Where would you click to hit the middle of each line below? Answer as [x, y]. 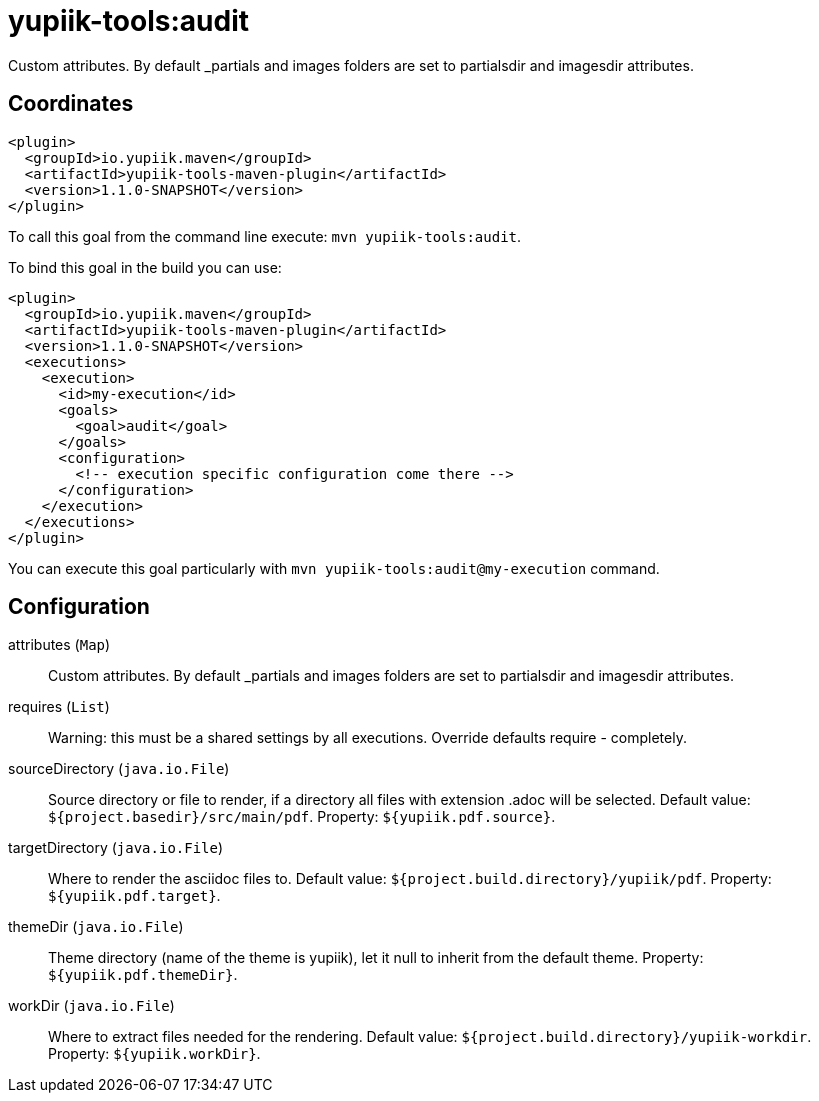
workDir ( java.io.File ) [91, 1006]
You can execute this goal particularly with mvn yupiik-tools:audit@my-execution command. [334, 568]
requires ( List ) [59, 707]
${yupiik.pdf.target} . [134, 896]
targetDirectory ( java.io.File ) [116, 848]
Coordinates [71, 104]
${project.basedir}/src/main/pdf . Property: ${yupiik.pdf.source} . [302, 817]
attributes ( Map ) [59, 645]
